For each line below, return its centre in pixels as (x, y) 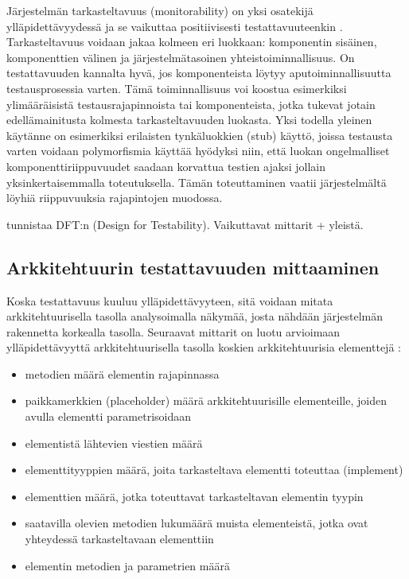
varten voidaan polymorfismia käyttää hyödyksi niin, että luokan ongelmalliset (198, 151)
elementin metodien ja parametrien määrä (127, 565)
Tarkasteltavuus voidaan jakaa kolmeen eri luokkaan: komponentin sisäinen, (192, 42)
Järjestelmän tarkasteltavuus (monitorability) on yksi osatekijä (160, 10)
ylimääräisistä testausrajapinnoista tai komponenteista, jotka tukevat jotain (191, 104)
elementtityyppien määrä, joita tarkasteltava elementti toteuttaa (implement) (214, 470)
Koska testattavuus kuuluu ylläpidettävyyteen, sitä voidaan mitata (170, 300)
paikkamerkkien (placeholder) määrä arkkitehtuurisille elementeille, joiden (206, 400)
